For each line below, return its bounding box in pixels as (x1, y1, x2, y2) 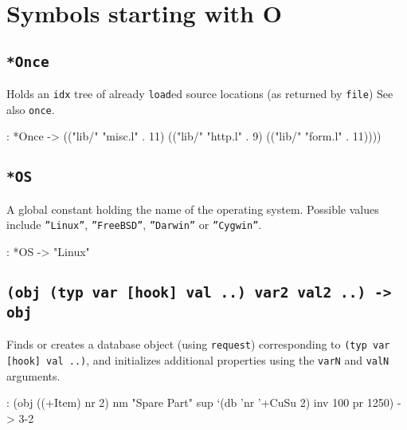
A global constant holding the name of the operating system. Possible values (6, 200, 379, 217)
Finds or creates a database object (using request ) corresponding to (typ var (6, 336, 390, 353)
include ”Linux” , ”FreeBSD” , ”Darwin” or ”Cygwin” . (6, 216, 262, 233)
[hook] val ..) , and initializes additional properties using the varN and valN (6, 352, 389, 369)
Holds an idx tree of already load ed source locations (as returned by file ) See (6, 85, 393, 102)
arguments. (6, 367, 61, 384)
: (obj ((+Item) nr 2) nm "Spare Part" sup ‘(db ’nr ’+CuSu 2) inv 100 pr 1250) (6, 394, 394, 411)
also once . (6, 101, 55, 117)
